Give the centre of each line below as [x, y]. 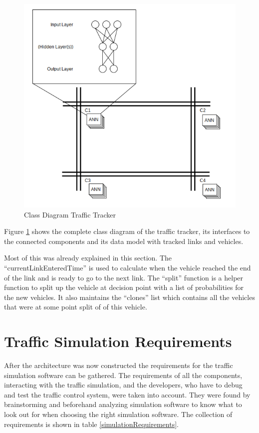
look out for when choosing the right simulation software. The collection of [118, 414]
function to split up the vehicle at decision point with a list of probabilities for [124, 287]
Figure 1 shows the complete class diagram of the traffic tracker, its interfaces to [127, 231]
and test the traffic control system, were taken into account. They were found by [127, 394]
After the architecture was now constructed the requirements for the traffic [119, 365]
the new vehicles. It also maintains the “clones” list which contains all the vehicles [129, 297]
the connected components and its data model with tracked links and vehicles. [124, 241]
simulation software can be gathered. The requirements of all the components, [123, 375]
